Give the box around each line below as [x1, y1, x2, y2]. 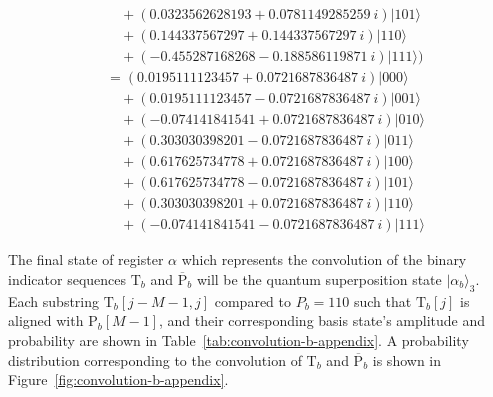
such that [353, 290, 412, 311]
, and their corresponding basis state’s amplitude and [159, 310, 486, 331]
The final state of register [8, 249, 164, 270]
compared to [214, 290, 291, 311]
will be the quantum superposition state [196, 268, 442, 289]
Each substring [8, 290, 100, 311]
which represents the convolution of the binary [181, 249, 467, 270]
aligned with [8, 310, 84, 331]
